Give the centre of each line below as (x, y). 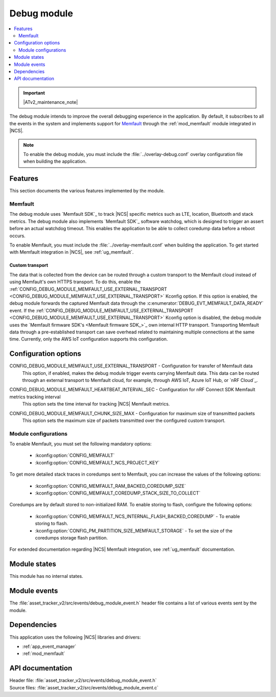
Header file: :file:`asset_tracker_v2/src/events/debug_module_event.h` (83, 681)
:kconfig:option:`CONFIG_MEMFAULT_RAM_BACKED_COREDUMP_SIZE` (110, 486)
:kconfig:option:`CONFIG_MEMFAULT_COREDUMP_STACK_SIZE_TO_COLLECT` (118, 493)
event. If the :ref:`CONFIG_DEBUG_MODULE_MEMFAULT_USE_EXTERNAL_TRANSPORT (101, 310)
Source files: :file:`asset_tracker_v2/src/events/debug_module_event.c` (84, 687)
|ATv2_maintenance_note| (51, 102)
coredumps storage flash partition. (72, 538)
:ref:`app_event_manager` (49, 646)
